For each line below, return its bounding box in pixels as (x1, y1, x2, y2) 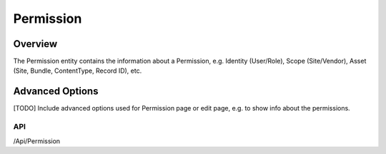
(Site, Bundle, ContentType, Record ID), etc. (13, 66, 142, 75)
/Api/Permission (13, 136, 61, 145)
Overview (13, 38, 58, 50)
